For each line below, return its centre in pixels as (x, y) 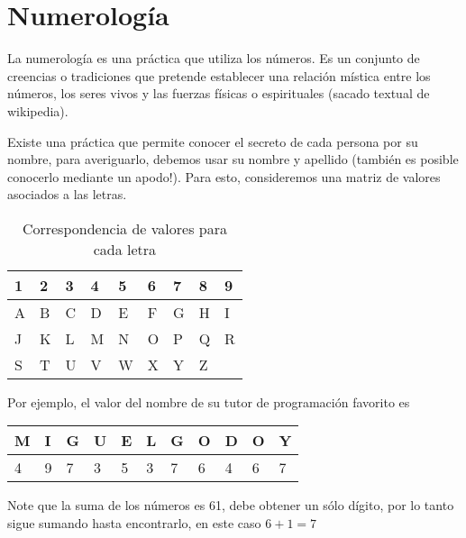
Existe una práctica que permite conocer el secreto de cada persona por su (213, 141)
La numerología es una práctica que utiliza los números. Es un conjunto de (214, 58)
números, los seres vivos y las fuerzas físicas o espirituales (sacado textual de (219, 93)
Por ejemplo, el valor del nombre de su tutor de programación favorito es (209, 401)
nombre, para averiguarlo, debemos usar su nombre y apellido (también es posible (233, 159)
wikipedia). (38, 110)
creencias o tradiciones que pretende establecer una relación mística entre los (219, 75)
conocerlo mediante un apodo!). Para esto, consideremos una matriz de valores (224, 176)
